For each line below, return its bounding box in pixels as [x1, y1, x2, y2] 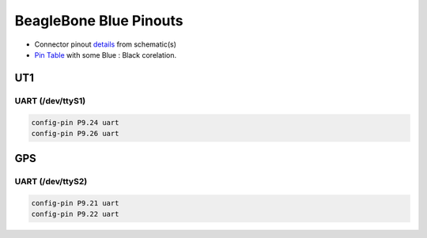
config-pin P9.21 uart [31, 198, 119, 208]
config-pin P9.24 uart [31, 118, 119, 127]
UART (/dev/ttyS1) [14, 95, 86, 106]
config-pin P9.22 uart [31, 210, 119, 219]
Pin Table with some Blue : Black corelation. [34, 50, 177, 59]
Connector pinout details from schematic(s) [34, 40, 177, 49]
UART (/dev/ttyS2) [14, 176, 88, 187]
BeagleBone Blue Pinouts [14, 12, 183, 29]
